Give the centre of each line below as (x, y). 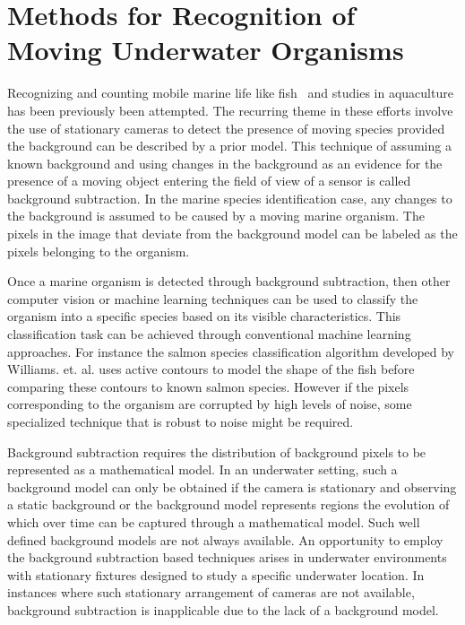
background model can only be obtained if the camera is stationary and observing (232, 486)
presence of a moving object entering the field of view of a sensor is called (209, 181)
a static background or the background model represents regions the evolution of (228, 504)
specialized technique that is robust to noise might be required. (181, 421)
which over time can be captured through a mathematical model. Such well (214, 521)
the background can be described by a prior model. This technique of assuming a (229, 146)
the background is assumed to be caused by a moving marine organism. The (216, 216)
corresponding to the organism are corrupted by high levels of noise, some (210, 404)
